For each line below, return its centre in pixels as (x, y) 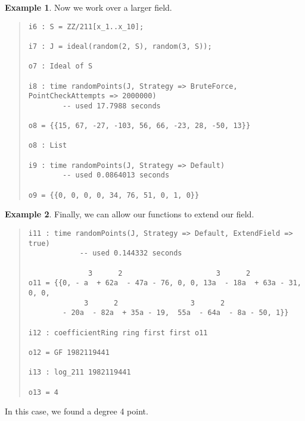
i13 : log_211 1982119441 (80, 372)
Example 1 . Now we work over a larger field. (88, 7)
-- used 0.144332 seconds (131, 253)
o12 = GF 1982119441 (69, 352)
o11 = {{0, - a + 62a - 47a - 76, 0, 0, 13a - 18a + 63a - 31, (165, 283)
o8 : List (48, 146)
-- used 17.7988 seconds (112, 106)
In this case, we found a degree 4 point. (77, 411)
